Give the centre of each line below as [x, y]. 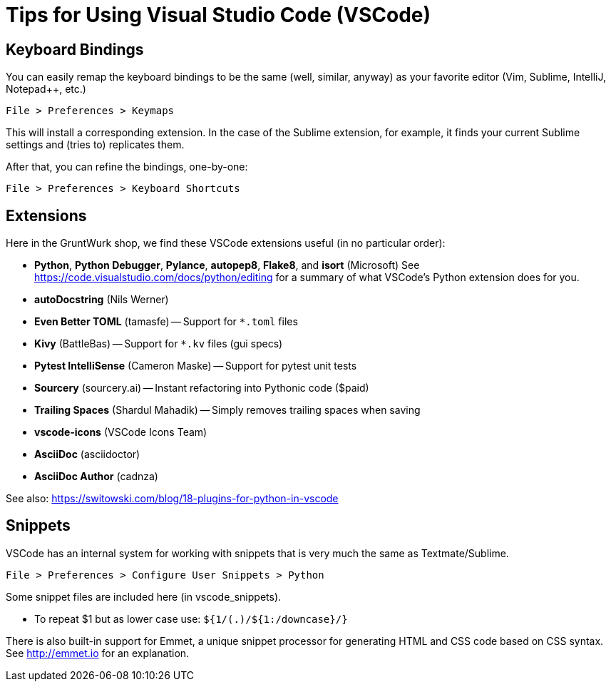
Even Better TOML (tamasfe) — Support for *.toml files [166, 322]
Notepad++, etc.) [46, 89]
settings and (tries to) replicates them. [95, 145]
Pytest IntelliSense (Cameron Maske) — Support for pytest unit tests [196, 366]
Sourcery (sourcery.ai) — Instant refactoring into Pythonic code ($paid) [202, 388]
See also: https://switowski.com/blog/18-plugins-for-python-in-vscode [172, 499]
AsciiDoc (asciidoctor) [87, 454]
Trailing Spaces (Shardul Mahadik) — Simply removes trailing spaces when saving [227, 410]
